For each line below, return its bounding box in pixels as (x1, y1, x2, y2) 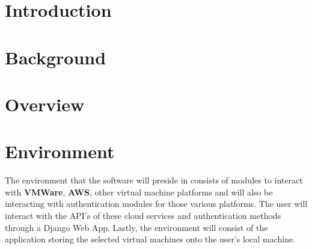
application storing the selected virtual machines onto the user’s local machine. (5, 233, 296, 245)
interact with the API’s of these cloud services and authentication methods (5, 209, 281, 222)
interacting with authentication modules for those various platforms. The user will (5, 197, 308, 210)
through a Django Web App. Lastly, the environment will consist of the (5, 221, 268, 233)
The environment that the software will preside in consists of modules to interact (5, 174, 303, 186)
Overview (5, 91, 85, 116)
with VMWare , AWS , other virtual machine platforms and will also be (5, 185, 273, 198)
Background (5, 45, 106, 69)
